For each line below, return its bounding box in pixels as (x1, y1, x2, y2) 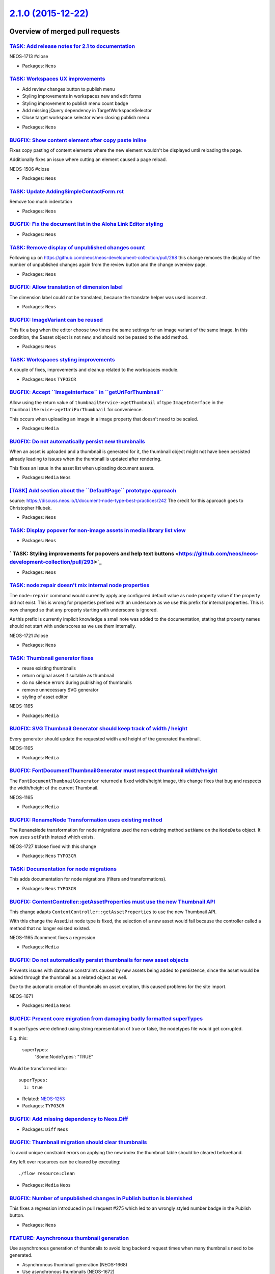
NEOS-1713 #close (9, 54, 48, 60)
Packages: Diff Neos (22, 1126, 68, 1132)
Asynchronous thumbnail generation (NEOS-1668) (22, 1261, 127, 1267)
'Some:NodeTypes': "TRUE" (35, 1054, 94, 1060)
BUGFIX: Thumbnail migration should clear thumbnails (9, 1139, 147, 1146)
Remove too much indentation (9, 199, 72, 205)
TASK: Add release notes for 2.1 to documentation (9, 42, 135, 49)
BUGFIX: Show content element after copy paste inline (9, 137, 147, 144)
